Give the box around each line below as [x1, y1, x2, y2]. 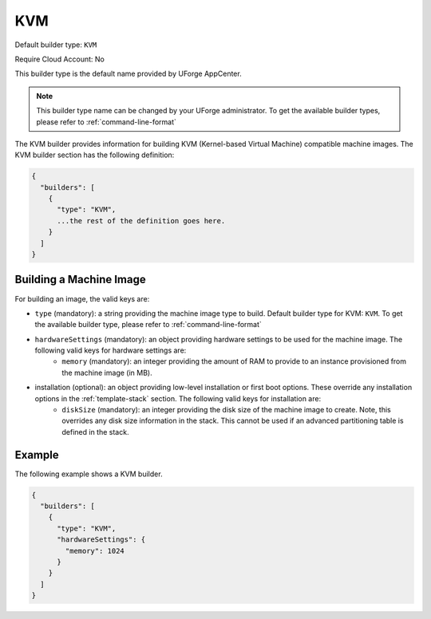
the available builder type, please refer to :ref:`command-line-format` [34, 320, 263, 329]
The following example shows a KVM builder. [14, 469, 163, 479]
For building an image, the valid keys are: [14, 294, 150, 303]
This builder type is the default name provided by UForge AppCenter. [14, 69, 243, 79]
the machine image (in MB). [61, 368, 152, 377]
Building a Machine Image [14, 273, 147, 286]
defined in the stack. [61, 427, 129, 436]
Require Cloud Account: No [14, 54, 105, 64]
